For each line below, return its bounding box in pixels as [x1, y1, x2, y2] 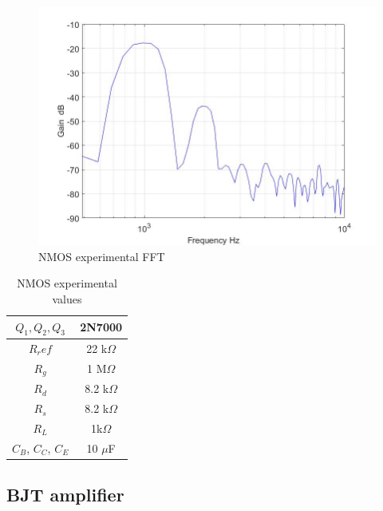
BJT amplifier [6, 482, 124, 507]
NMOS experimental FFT [38, 248, 165, 264]
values [52, 291, 82, 307]
